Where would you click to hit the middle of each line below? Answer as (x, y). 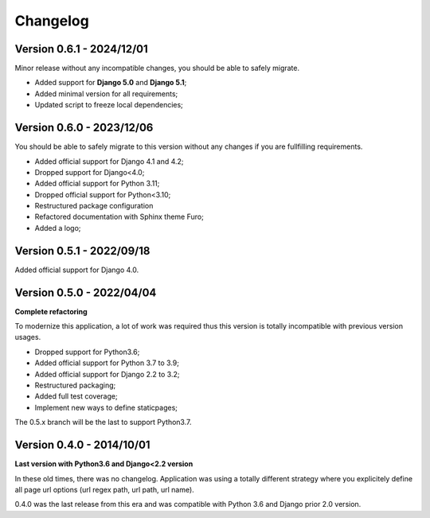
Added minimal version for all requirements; (106, 93)
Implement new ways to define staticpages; (106, 407)
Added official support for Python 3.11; (97, 184)
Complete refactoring (51, 311)
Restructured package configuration (94, 206)
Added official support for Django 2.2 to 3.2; (107, 374)
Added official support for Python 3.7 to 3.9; (107, 363)
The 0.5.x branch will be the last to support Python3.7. (103, 423)
